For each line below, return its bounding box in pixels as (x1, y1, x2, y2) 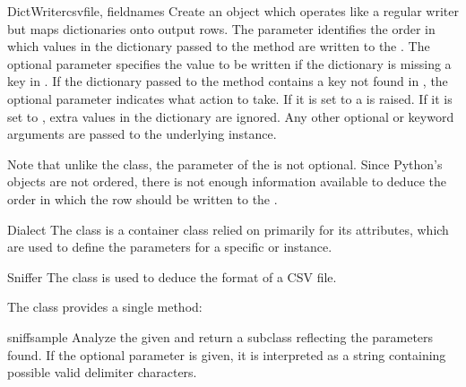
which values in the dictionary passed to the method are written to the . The (7, 37, 430, 56)
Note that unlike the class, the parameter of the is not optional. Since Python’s (7, 154, 443, 173)
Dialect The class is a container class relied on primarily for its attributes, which (7, 219, 449, 238)
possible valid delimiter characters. (7, 363, 197, 382)
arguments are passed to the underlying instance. (7, 125, 277, 143)
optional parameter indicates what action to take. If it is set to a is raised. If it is (7, 89, 453, 107)
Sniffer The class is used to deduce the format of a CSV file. (7, 267, 337, 286)
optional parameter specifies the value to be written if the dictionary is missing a (7, 54, 452, 73)
